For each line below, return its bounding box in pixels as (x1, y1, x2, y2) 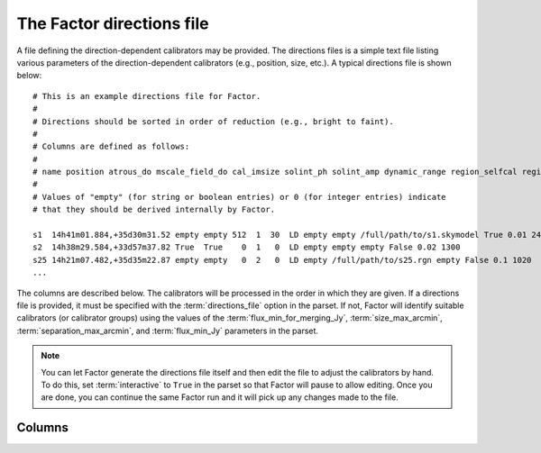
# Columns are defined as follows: (32, 141, 190, 152)
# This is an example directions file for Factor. (32, 91, 261, 101)
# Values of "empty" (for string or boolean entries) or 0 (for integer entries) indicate (32, 192, 446, 202)
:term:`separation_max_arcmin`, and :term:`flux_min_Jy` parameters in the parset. (16, 325, 319, 336)
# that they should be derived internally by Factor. (32, 204, 275, 215)
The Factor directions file (16, 14, 209, 33)
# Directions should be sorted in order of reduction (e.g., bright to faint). (32, 116, 394, 126)
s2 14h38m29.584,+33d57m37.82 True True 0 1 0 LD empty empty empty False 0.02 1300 (32, 242, 461, 252)
